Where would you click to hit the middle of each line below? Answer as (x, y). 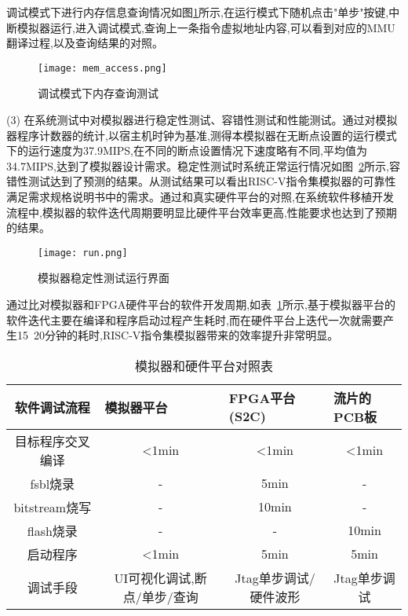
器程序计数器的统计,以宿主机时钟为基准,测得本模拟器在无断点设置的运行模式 (202, 135)
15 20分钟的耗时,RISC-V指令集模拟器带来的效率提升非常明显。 (178, 335)
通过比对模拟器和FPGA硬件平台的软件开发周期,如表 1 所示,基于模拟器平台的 (201, 304)
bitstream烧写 (53, 507)
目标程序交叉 (52, 441)
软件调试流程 (52, 407)
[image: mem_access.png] (102, 68)
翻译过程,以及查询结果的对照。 (85, 43)
